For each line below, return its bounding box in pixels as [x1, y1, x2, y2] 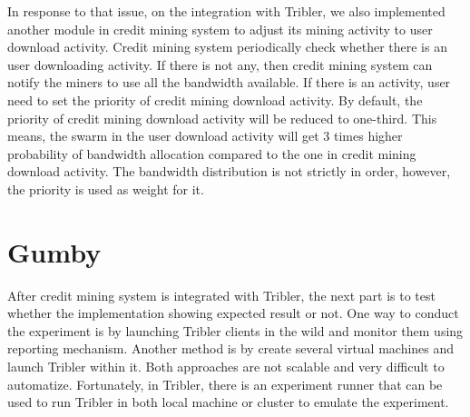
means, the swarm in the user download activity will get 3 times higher [7, 126, 403, 145]
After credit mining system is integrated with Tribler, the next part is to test [7, 285, 436, 304]
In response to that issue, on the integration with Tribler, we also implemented [7, 2, 446, 20]
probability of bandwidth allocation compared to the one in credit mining [7, 144, 416, 163]
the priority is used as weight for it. [7, 179, 204, 198]
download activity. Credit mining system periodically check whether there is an [7, 37, 447, 56]
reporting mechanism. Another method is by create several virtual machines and [7, 339, 455, 358]
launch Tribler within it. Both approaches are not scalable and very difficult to [7, 357, 445, 376]
